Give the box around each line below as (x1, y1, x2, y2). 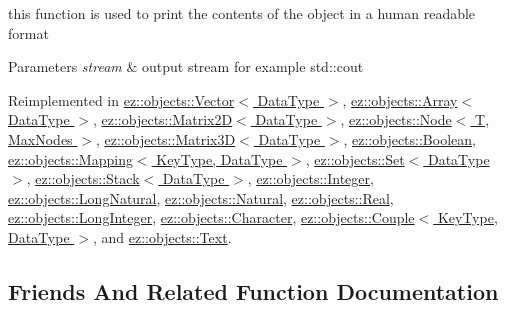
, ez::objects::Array (342, 89, 458, 110)
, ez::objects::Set (305, 148, 405, 169)
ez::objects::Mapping (8, 148, 133, 169)
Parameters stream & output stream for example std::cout (8, 56, 364, 77)
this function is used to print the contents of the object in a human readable (8, 3, 476, 23)
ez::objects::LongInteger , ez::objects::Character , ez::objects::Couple (8, 207, 415, 228)
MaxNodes (8, 128, 73, 149)
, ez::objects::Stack (26, 168, 140, 189)
